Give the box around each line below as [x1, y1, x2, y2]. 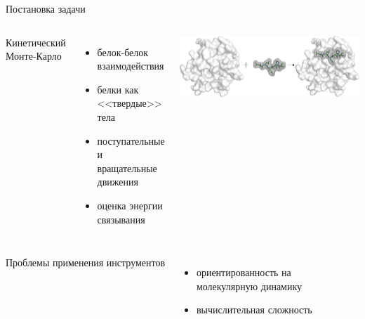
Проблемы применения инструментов [6, 255, 166, 270]
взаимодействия [97, 58, 164, 73]
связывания [97, 211, 145, 226]
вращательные [97, 160, 157, 175]
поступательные [97, 133, 165, 148]
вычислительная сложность [196, 302, 312, 317]
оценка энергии [97, 197, 163, 212]
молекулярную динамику [196, 278, 303, 293]
